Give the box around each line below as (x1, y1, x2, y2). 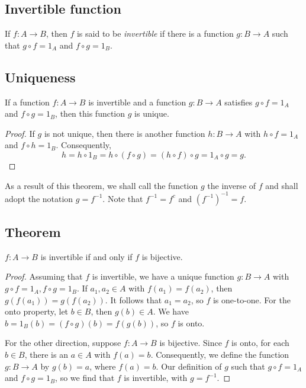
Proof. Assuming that (5, 270, 83, 283)
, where (89, 360, 116, 372)
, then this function (55, 107, 125, 120)
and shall (265, 179, 298, 191)
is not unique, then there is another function (44, 127, 205, 139)
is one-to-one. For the (212, 293, 291, 306)
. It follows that (105, 293, 162, 306)
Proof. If (5, 127, 35, 139)
